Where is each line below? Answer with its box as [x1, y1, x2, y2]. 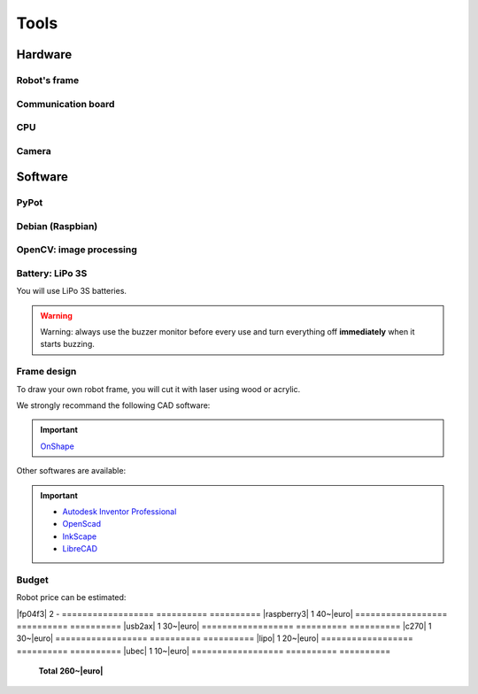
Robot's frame [16, 73, 80, 86]
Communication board [16, 97, 115, 110]
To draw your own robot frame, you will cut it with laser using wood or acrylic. [16, 383, 301, 394]
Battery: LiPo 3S [16, 266, 88, 279]
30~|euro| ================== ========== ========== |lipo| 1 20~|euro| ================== [16, 633, 413, 644]
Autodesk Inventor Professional [62, 505, 177, 517]
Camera [16, 144, 52, 157]
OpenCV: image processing [16, 243, 137, 256]
